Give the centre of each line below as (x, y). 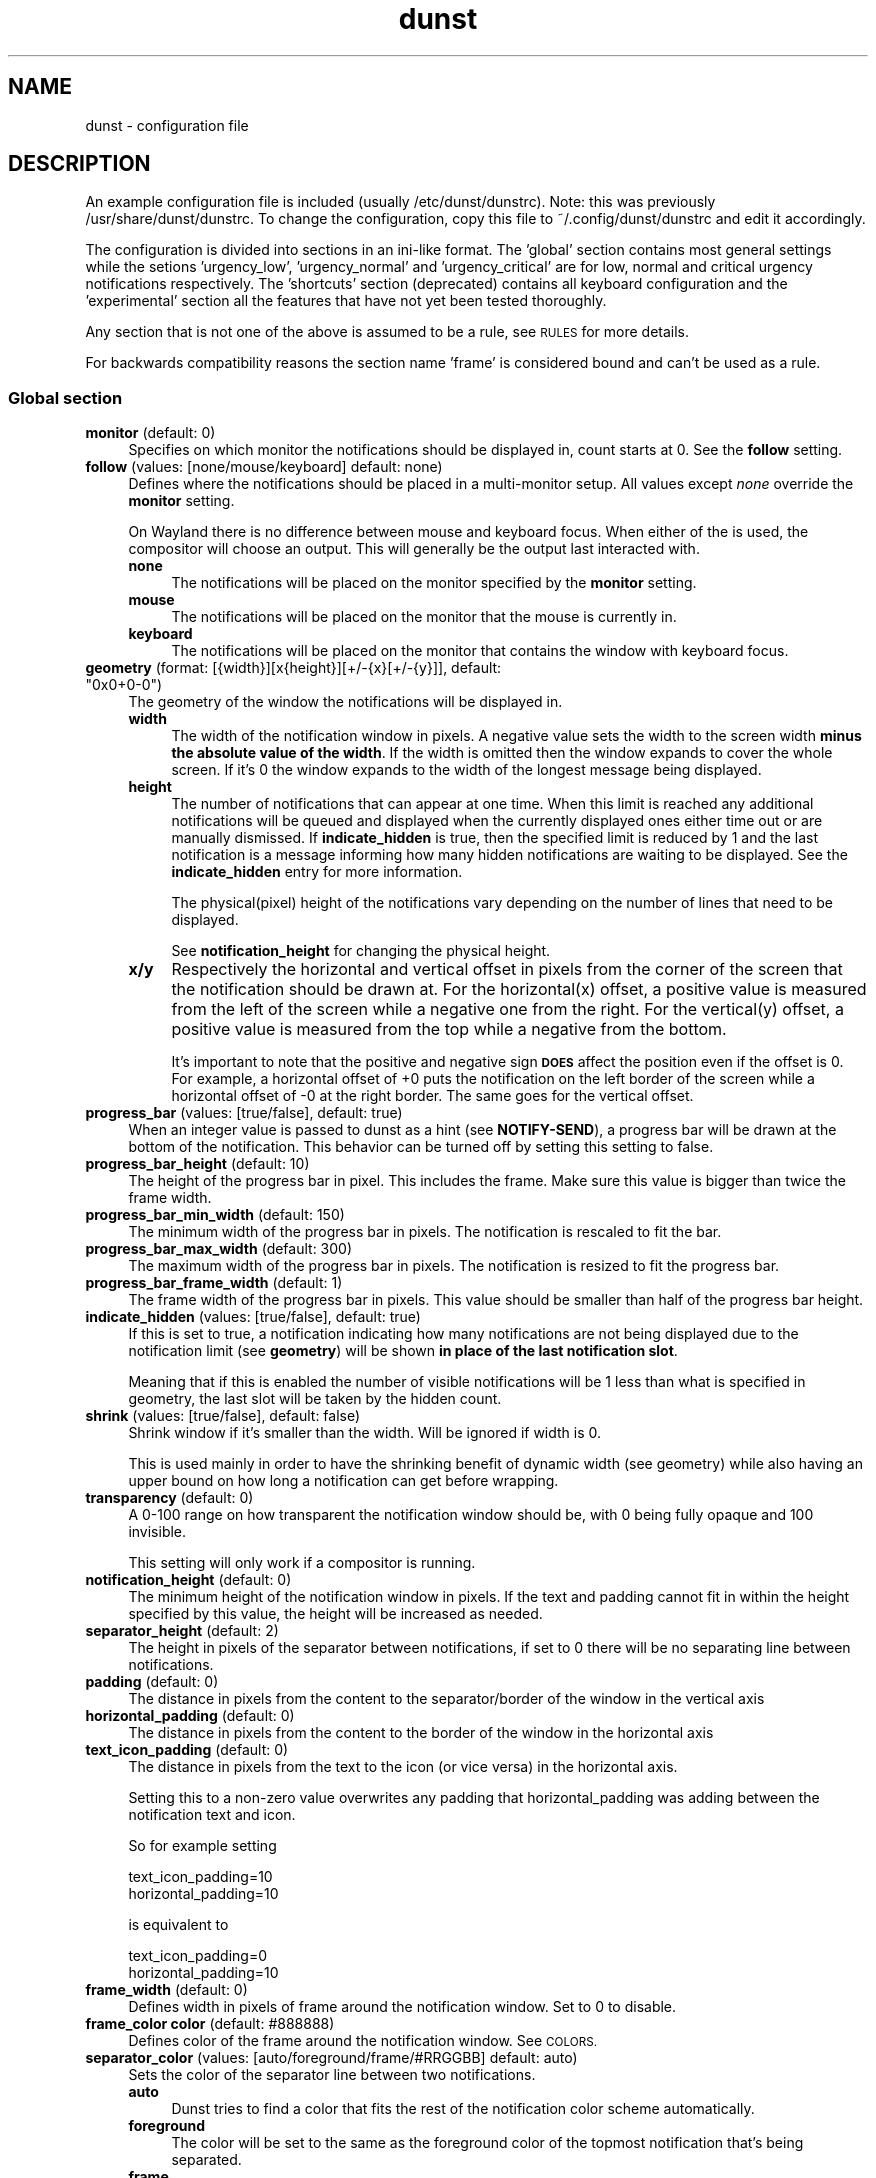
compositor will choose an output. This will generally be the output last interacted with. (414, 549)
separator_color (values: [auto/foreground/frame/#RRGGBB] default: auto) (331, 2058)
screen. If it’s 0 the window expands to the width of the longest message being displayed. (466, 770)
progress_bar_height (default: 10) (197, 1164)
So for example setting (202, 1846)
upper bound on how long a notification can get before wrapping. (343, 1481)
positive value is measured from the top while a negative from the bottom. (449, 1029)
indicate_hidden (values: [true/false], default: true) (253, 1317)
